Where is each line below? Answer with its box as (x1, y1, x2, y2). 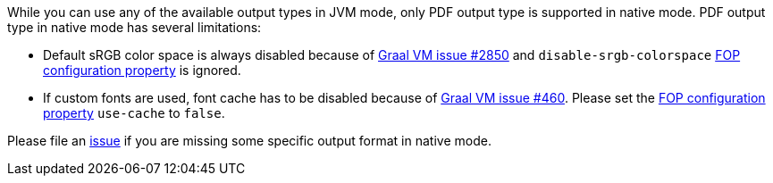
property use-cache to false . (43, 105, 225, 121)
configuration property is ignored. (43, 62, 241, 78)
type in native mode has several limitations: (7, 20, 262, 35)
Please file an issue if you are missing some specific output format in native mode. (7, 133, 492, 148)
